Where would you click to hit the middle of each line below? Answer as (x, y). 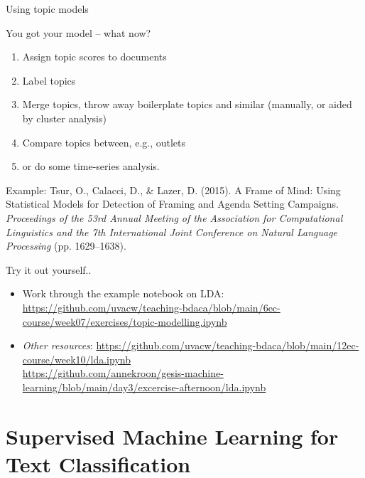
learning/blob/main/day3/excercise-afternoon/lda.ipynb (144, 387)
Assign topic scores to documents (94, 57)
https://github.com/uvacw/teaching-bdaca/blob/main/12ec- (228, 345)
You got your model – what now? (78, 32)
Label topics (49, 80)
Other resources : (58, 345)
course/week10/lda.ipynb (76, 359)
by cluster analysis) (64, 118)
